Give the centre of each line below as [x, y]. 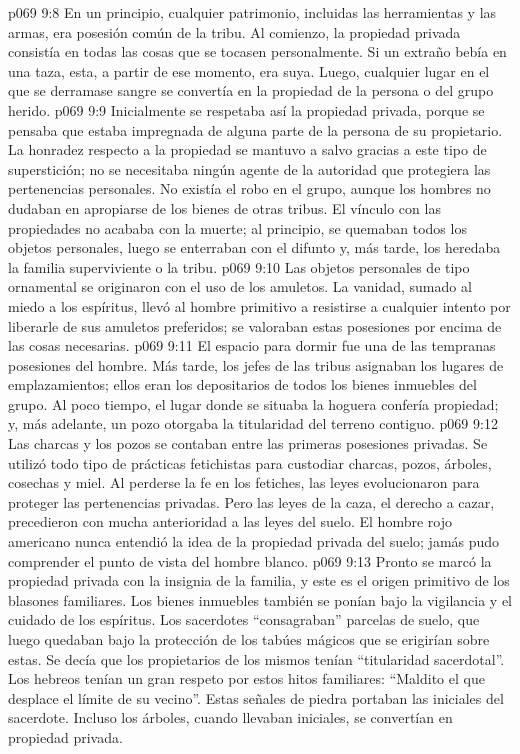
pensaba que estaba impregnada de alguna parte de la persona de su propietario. [255, 129]
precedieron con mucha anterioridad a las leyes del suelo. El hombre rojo [230, 521]
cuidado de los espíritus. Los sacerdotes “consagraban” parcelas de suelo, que [244, 619]
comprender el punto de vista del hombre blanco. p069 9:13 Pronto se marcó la [250, 560]
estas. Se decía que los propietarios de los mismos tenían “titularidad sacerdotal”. [256, 658]
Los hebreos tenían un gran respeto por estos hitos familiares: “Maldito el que [246, 678]
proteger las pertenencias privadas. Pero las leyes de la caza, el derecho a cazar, [251, 501]
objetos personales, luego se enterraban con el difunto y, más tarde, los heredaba [254, 247]
